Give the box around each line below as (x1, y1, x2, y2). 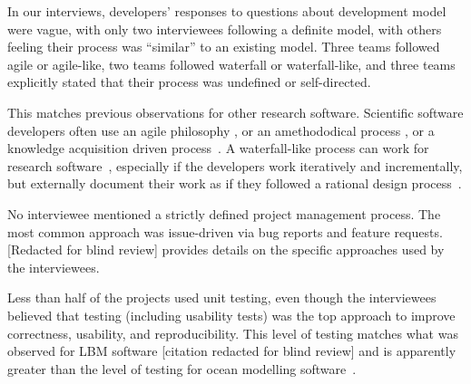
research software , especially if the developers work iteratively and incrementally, (7, 156, 463, 175)
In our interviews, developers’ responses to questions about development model (7, 2, 446, 20)
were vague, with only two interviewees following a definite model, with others (7, 19, 442, 38)
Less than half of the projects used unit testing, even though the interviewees (7, 288, 437, 307)
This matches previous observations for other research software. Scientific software (7, 102, 464, 121)
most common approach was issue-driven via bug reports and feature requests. (7, 222, 443, 241)
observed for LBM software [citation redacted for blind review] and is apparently (7, 341, 456, 360)
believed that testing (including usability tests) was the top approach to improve (7, 305, 456, 324)
